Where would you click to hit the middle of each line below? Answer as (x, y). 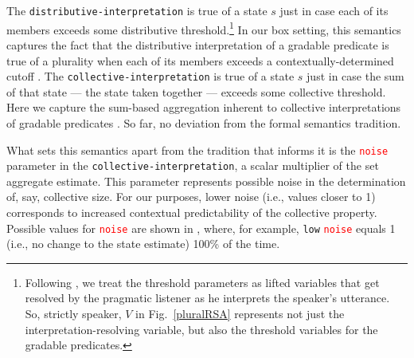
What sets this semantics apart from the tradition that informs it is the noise (197, 149)
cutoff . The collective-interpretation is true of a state (150, 76)
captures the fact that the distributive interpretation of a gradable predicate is (198, 44)
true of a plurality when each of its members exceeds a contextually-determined (200, 60)
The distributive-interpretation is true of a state (137, 10)
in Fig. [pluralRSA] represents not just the (240, 314)
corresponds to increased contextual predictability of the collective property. (192, 212)
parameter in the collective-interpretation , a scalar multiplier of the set (193, 165)
